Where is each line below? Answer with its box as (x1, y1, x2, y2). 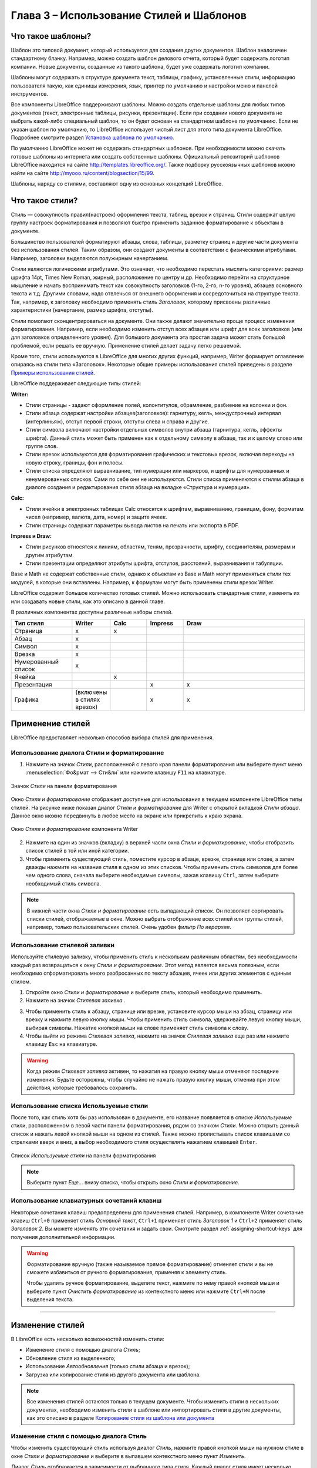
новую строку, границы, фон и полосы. (25, 459, 124, 466)
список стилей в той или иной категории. (25, 847, 129, 854)
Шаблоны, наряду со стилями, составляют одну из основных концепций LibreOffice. (11, 180, 223, 187)
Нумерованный (14, 658, 59, 666)
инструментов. (11, 90, 49, 97)
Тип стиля (14, 619, 44, 628)
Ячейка (14, 673, 35, 681)
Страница (14, 627, 43, 635)
